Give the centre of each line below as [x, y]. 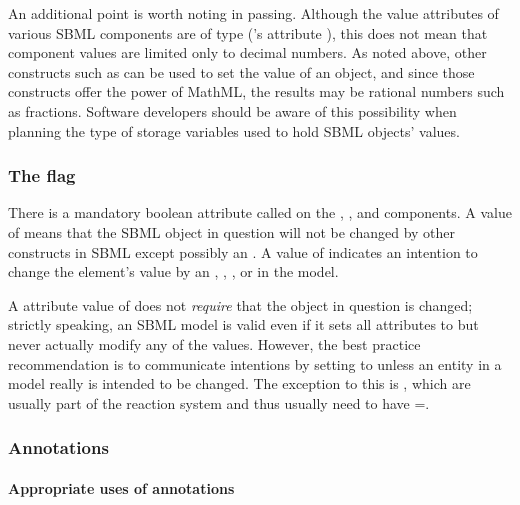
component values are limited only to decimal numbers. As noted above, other [247, 52]
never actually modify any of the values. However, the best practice [214, 343]
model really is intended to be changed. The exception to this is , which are [239, 383]
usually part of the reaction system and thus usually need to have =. [219, 402]
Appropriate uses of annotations [121, 487]
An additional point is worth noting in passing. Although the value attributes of [253, 13]
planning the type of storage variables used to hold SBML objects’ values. [234, 130]
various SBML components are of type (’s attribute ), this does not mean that [248, 32]
